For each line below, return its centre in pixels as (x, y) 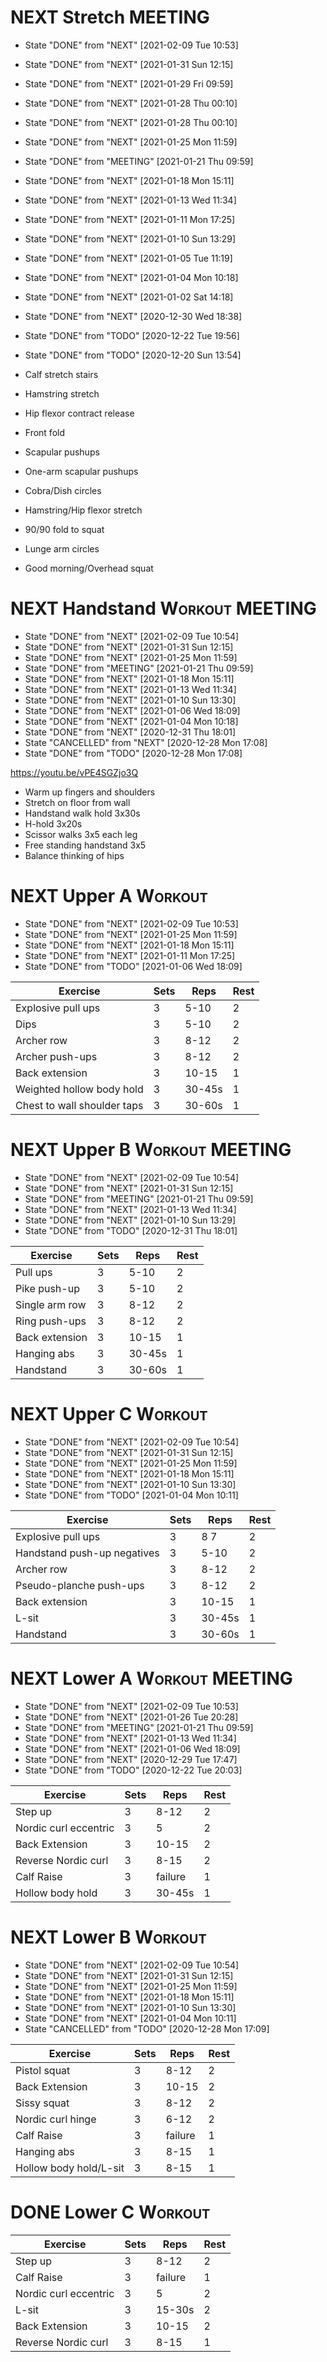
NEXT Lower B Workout (108, 1937)
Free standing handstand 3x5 (85, 845)
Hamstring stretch (62, 393)
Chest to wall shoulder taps (79, 1105)
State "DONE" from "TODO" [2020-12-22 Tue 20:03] (133, 1770)
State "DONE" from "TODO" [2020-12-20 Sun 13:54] (133, 355)
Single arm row (51, 1304)
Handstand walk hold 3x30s (82, 813)
